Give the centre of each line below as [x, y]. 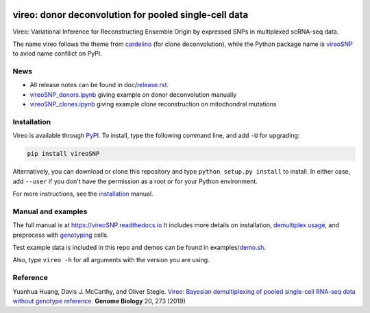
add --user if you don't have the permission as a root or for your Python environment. [135, 181]
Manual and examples [50, 211]
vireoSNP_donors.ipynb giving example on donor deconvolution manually [133, 94]
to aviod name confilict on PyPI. [57, 54]
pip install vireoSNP [63, 154]
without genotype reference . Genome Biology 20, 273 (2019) [99, 301]
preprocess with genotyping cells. [61, 235]
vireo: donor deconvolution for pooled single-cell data [131, 15]
